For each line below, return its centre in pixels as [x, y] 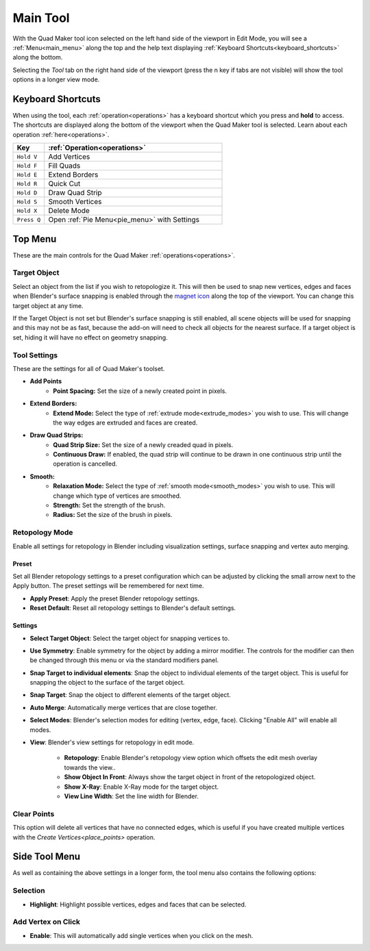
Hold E [27, 175]
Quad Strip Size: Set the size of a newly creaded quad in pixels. [143, 444]
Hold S [27, 202]
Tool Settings [35, 355]
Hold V [27, 156]
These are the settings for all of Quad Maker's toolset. [89, 368]
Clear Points [34, 813]
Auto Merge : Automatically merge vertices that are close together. [123, 707]
